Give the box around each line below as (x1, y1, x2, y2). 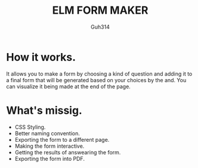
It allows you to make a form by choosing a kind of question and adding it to (6, 70, 193, 77)
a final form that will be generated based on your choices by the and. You (6, 76, 187, 83)
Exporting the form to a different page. (14, 136, 110, 143)
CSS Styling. (14, 123, 46, 130)
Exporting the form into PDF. (14, 155, 85, 162)
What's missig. (6, 104, 82, 117)
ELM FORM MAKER (52, 4, 148, 17)
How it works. (6, 50, 76, 64)
